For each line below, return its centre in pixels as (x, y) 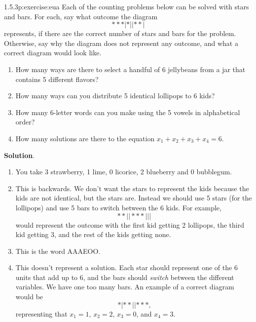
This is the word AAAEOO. (58, 251)
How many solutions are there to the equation (85, 138)
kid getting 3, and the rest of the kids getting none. (93, 234)
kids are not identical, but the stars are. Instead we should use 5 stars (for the (134, 198)
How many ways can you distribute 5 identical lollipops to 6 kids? (115, 96)
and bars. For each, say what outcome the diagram (81, 16)
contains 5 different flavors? (57, 79)
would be (29, 297)
